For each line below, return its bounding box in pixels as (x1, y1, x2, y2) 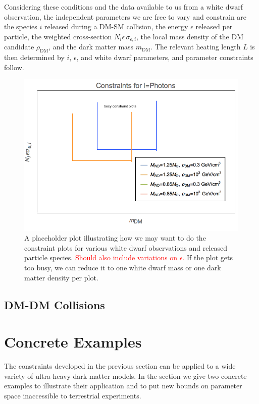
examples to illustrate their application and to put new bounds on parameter (4, 380, 242, 391)
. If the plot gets (182, 252, 233, 263)
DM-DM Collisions (4, 297, 105, 312)
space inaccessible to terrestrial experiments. (4, 390, 141, 400)
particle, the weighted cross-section (4, 31, 112, 41)
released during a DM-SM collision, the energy (44, 21, 188, 32)
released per (195, 21, 233, 32)
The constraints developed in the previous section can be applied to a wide (4, 361, 236, 371)
